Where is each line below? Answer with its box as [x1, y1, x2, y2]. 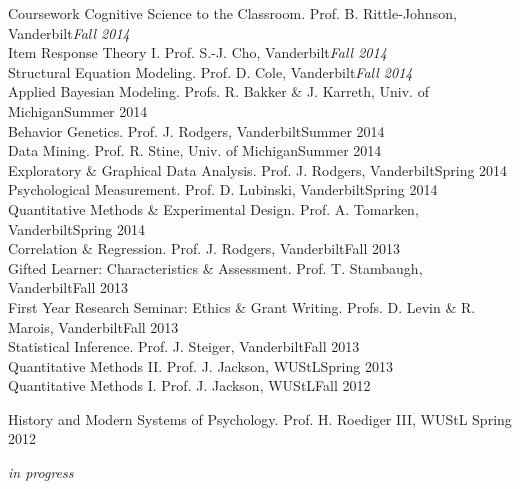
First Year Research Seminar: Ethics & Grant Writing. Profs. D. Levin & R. [8, 296, 476, 317]
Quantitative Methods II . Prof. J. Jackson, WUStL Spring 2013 [8, 355, 393, 376]
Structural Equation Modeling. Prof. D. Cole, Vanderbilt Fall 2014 [8, 61, 413, 82]
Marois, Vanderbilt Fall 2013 [8, 316, 179, 337]
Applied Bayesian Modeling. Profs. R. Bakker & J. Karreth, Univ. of [8, 81, 429, 102]
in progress [8, 462, 74, 483]
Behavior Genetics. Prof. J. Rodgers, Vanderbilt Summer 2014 [8, 120, 385, 141]
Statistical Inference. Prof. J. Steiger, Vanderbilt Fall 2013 [8, 336, 360, 357]
